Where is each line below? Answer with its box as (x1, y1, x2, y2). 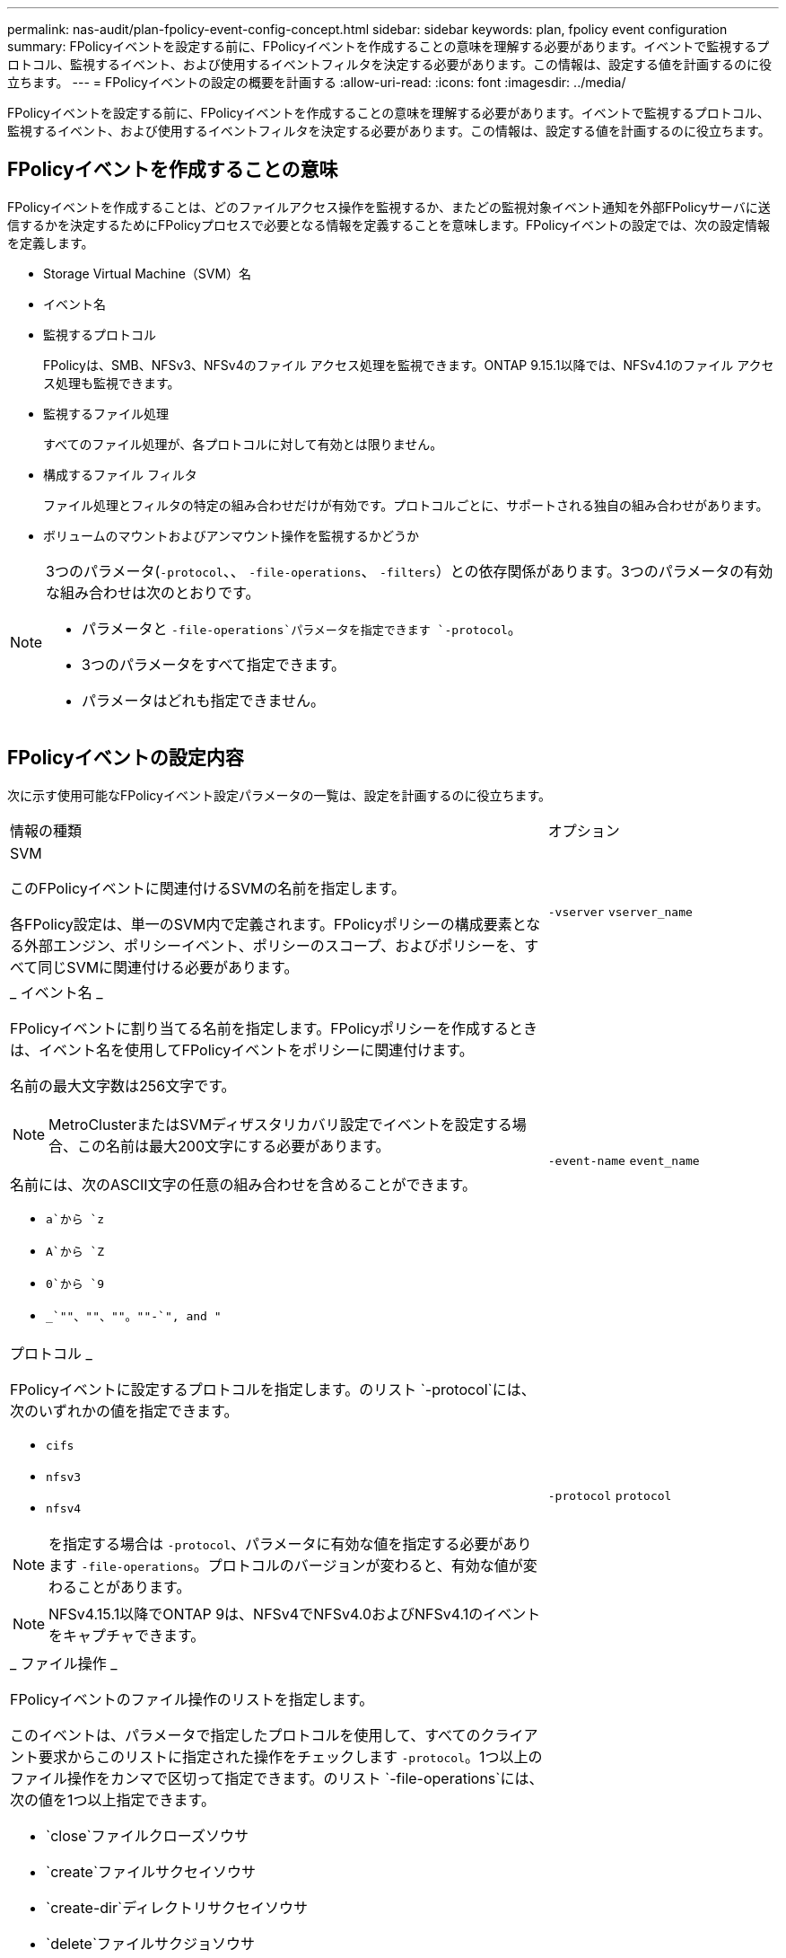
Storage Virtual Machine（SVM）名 (43, 265, 252, 281)
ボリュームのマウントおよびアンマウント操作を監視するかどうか (43, 527, 420, 543)
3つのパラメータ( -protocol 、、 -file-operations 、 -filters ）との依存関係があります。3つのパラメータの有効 (46, 561, 773, 580)
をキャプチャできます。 (48, 1626, 205, 1645)
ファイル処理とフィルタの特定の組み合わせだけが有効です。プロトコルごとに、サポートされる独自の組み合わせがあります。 (43, 497, 769, 513)
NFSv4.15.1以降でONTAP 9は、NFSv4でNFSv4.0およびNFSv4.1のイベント (48, 1604, 541, 1623)
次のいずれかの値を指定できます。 (10, 1401, 239, 1420)
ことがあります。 (77, 1577, 191, 1596)
